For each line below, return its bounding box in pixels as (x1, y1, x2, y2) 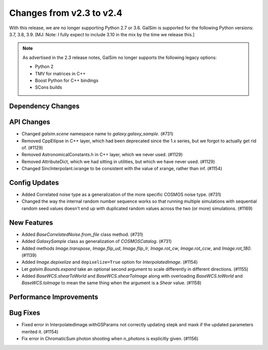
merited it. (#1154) (21, 329, 59, 335)
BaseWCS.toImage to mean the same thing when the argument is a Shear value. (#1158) (21, 280, 202, 286)
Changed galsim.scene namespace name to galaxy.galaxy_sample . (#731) (21, 131, 174, 137)
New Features (9, 218, 53, 227)
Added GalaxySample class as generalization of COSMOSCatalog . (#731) (21, 238, 172, 244)
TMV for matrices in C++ (35, 70, 86, 76)
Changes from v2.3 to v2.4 (9, 7, 123, 18)
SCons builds (35, 84, 62, 90)
